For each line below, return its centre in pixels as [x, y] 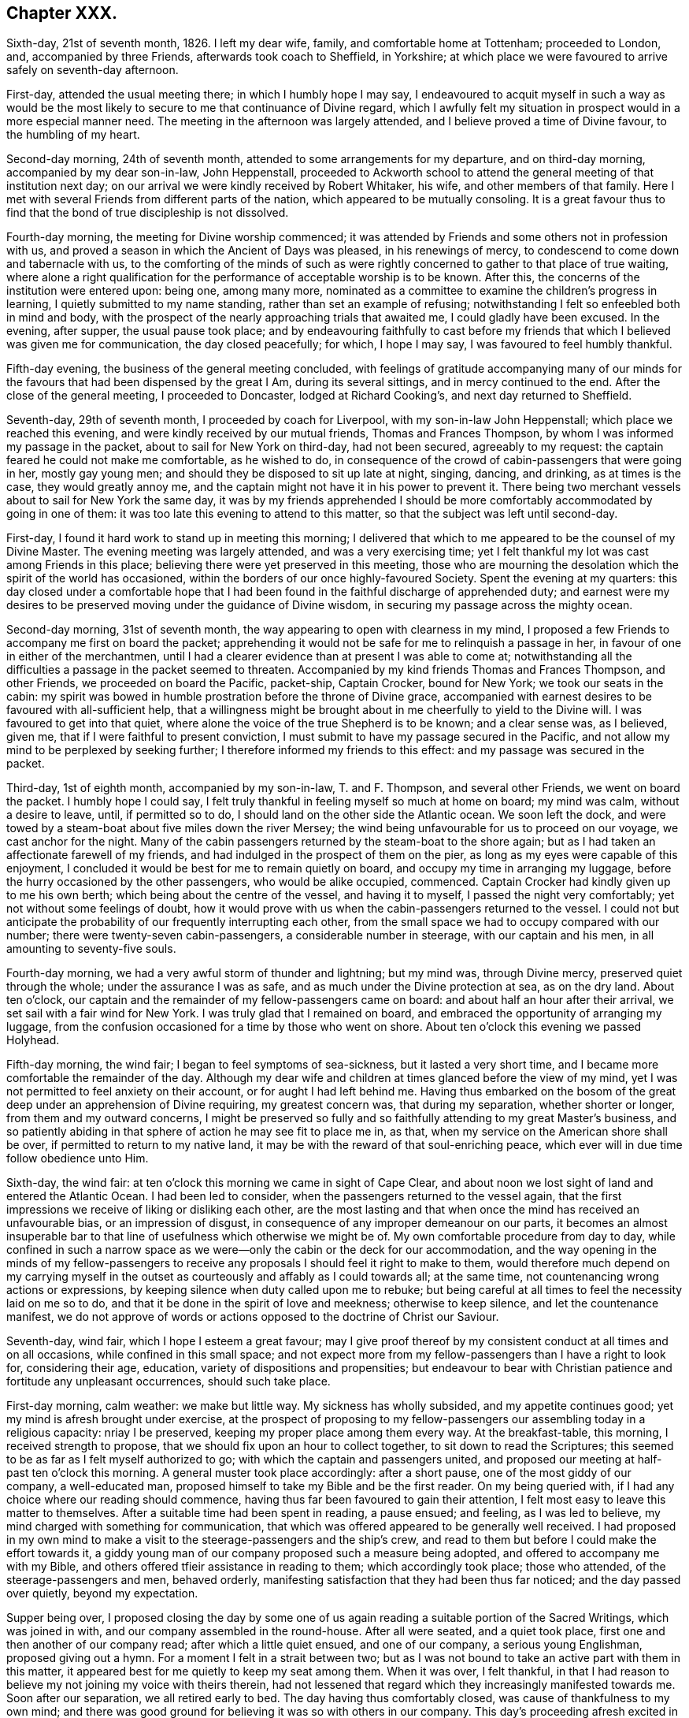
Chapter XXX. [62, 13]
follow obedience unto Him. [78, 1158]
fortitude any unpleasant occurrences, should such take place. [169, 1381]
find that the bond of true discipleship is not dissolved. [148, 213]
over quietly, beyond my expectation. [102, 1593]
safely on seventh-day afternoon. [93, 70]
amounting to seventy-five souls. [91, 949]
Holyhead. [33, 1040]
